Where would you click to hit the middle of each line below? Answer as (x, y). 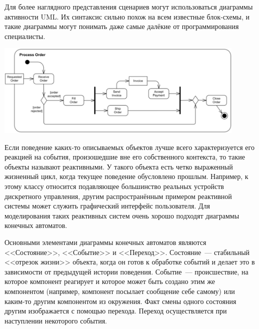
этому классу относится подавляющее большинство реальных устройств (114, 186)
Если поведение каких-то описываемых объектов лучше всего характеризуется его (129, 147)
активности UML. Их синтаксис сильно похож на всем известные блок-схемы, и (127, 16)
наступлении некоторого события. (56, 320)
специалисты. (25, 36)
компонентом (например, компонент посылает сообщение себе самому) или (120, 291)
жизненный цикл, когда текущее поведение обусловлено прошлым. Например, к (126, 176)
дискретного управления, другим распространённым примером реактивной (118, 196)
